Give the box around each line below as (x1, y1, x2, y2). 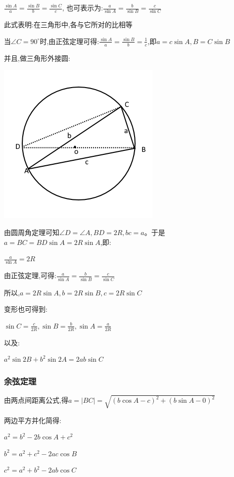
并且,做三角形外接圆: (4, 52, 70, 63)
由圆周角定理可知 (4, 227, 59, 237)
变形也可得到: (4, 304, 47, 314)
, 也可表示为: (62, 2, 103, 12)
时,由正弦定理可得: (40, 36, 99, 46)
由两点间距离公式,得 (4, 395, 68, 405)
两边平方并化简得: (4, 415, 61, 425)
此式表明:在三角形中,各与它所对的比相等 (4, 19, 133, 30)
